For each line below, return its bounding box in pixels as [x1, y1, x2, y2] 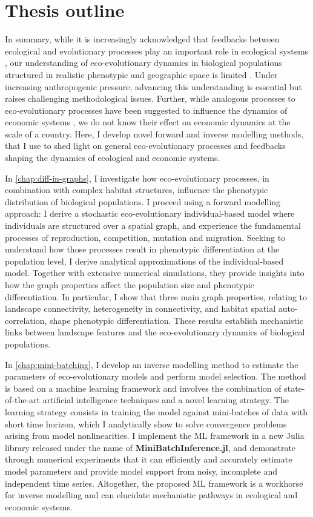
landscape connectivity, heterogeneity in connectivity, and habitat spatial [5, 302, 276, 315]
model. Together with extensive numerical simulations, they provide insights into [5, 266, 305, 279]
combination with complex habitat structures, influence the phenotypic [5, 183, 268, 196]
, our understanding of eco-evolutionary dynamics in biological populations [5, 56, 282, 69]
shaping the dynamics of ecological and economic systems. [5, 151, 220, 164]
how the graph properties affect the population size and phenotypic [5, 278, 254, 291]
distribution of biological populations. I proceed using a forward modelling [5, 195, 281, 208]
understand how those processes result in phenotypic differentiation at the [5, 243, 280, 255]
